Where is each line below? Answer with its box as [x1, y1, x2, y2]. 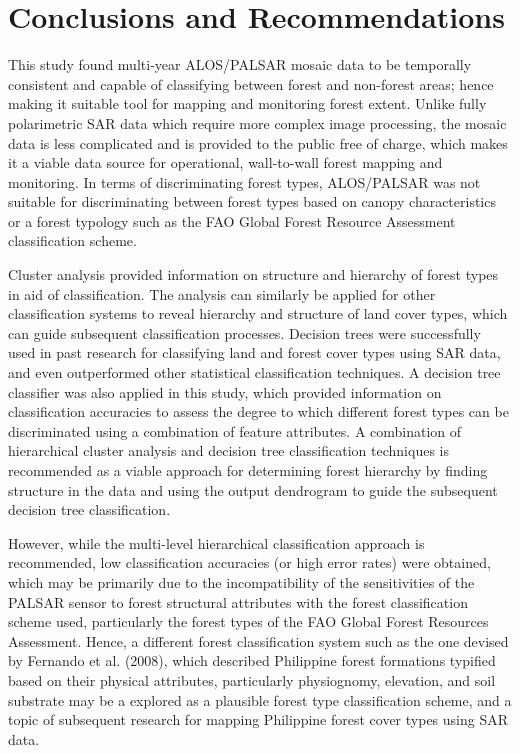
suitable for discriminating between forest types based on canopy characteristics [8, 191, 496, 212]
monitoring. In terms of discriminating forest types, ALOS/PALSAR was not [8, 171, 481, 192]
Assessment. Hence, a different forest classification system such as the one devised [8, 630, 509, 651]
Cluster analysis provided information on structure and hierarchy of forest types [8, 264, 499, 285]
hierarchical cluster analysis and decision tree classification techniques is [8, 440, 449, 461]
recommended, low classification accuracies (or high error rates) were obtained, [8, 552, 491, 573]
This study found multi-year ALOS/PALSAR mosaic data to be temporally [8, 54, 472, 75]
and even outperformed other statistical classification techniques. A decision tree [8, 362, 501, 383]
